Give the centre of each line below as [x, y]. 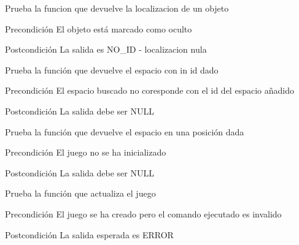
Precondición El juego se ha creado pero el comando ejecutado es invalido [143, 213]
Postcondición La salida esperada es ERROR [89, 234]
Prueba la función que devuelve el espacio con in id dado [112, 70]
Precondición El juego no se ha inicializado [86, 152]
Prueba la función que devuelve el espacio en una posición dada [125, 131]
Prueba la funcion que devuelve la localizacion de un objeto [117, 8]
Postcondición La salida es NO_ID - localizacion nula [106, 49]
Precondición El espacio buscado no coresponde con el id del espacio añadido [149, 90]
